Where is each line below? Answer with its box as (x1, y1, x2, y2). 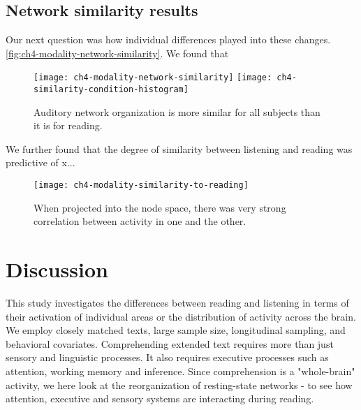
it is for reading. (34, 118, 103, 133)
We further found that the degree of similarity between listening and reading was (6, 141, 353, 156)
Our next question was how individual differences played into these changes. (6, 32, 331, 47)
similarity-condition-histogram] (34, 85, 189, 95)
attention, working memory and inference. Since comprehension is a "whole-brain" (6, 364, 355, 379)
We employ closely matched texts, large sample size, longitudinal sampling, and (6, 323, 346, 337)
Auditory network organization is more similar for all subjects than (34, 104, 321, 119)
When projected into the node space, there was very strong (34, 200, 286, 214)
